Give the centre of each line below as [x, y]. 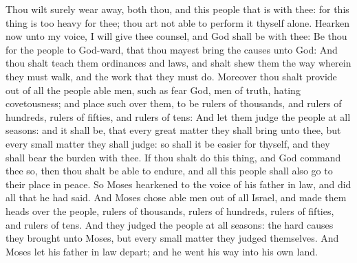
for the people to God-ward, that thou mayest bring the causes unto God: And [172, 49]
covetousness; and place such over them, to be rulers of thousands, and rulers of [174, 103]
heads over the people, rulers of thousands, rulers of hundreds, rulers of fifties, [170, 210]
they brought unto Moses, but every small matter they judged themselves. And [172, 238]
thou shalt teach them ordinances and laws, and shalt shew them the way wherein [178, 63]
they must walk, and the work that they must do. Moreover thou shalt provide [171, 76]
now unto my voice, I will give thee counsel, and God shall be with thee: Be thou [176, 36]
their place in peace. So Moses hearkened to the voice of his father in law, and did [178, 184]
